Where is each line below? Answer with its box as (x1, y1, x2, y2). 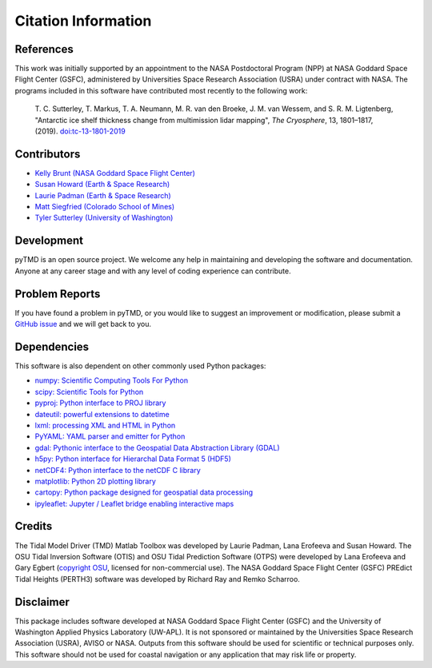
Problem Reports (14, 287, 101, 300)
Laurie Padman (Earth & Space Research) (34, 190, 171, 200)
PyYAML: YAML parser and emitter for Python (34, 431, 186, 441)
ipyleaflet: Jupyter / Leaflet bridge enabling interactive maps (34, 499, 234, 508)
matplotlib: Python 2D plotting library (34, 476, 156, 486)
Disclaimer (14, 595, 70, 609)
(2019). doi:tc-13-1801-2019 (34, 126, 126, 136)
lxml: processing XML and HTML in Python (34, 420, 176, 430)
